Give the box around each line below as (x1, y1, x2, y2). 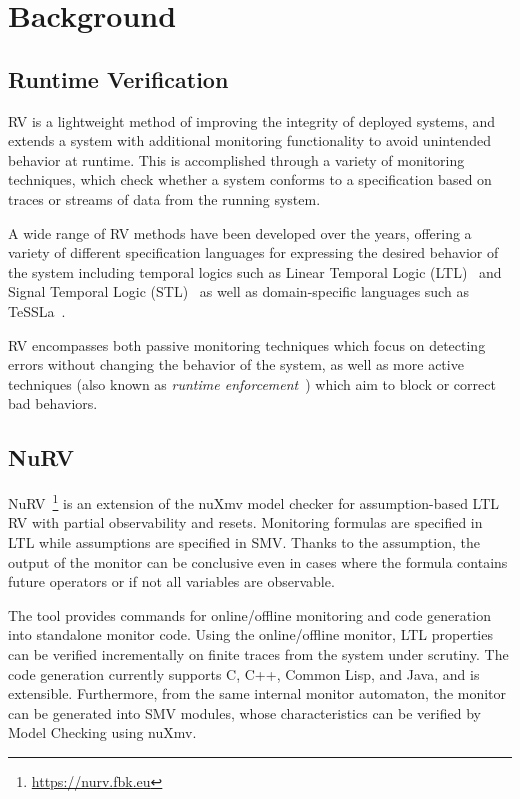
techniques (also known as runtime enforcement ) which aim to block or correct (8, 373, 496, 394)
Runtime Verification (8, 63, 229, 94)
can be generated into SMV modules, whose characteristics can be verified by (8, 702, 481, 723)
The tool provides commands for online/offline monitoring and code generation (8, 604, 491, 625)
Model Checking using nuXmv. (8, 722, 197, 743)
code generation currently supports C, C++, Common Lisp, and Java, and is (8, 663, 480, 684)
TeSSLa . (8, 300, 66, 321)
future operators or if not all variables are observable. (8, 571, 335, 592)
